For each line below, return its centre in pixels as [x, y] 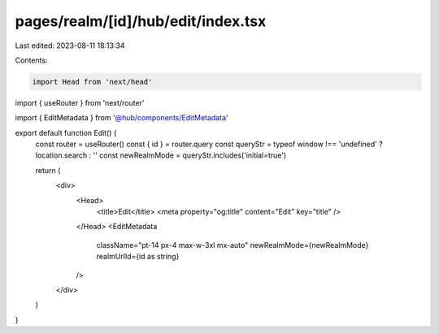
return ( [48, 170]
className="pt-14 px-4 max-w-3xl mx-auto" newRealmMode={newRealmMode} [233, 245]
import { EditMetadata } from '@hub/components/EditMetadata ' [122, 118]
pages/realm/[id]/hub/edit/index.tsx [141, 21]
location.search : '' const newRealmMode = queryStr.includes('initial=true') [161, 155]
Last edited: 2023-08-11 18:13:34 [70, 46]
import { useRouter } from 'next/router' [80, 102]
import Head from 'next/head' [92, 82]
